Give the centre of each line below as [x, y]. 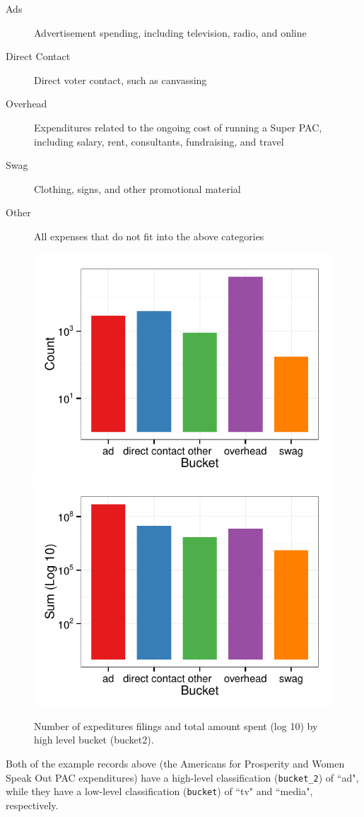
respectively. [32, 805]
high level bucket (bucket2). [94, 740]
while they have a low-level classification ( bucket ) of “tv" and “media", [159, 791]
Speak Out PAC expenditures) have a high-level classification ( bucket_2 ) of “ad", [182, 777]
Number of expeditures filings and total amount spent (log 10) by [176, 725]
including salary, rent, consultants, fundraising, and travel [159, 141]
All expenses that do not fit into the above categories [149, 236]
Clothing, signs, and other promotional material [137, 188]
